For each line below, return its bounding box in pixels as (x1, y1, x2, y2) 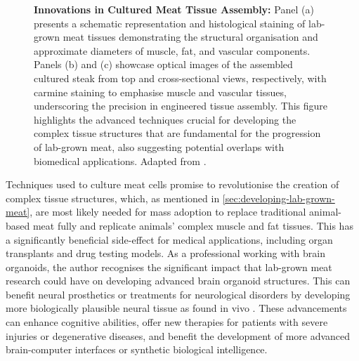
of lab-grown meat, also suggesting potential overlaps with (34, 139, 285, 154)
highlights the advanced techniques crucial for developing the (34, 112, 296, 126)
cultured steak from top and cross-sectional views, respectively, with (34, 70, 327, 85)
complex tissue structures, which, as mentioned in (6, 190, 220, 205)
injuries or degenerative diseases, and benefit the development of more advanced (6, 328, 351, 343)
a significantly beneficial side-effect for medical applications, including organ (6, 232, 333, 247)
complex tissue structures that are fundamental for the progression (34, 126, 321, 140)
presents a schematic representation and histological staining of (34, 15, 306, 30)
